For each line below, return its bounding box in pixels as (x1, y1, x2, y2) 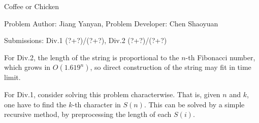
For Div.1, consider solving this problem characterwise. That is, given (4, 89, 220, 99)
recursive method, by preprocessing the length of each (4, 109, 172, 119)
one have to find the (4, 99, 67, 109)
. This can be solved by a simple (144, 99, 245, 109)
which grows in (4, 62, 51, 72)
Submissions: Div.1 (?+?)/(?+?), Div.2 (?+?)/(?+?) (4, 35, 167, 46)
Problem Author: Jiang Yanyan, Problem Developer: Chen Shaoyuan (4, 18, 218, 28)
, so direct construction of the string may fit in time (90, 62, 251, 72)
